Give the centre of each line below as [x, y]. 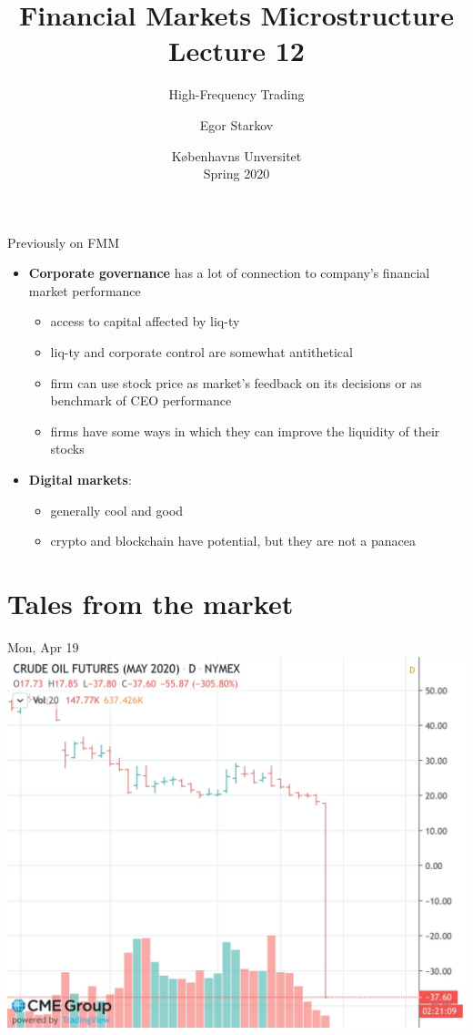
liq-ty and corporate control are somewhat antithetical [201, 352]
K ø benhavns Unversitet [236, 155]
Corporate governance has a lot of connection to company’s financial [229, 273]
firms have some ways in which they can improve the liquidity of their [245, 430]
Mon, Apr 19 [43, 646]
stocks [67, 449]
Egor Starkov [236, 124]
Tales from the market [151, 603]
